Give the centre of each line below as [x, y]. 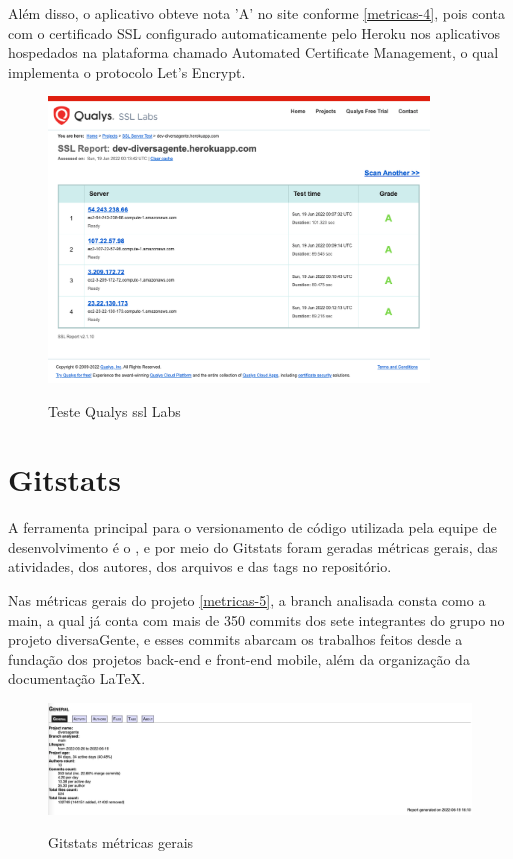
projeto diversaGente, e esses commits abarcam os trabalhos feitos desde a [235, 639]
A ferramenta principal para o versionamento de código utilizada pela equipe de [252, 527]
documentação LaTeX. [77, 678]
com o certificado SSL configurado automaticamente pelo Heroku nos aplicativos [254, 32]
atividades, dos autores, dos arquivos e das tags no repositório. [200, 566]
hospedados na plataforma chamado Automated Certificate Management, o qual [253, 52]
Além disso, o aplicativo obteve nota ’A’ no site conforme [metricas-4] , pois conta [257, 13]
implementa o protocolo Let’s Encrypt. [127, 71]
